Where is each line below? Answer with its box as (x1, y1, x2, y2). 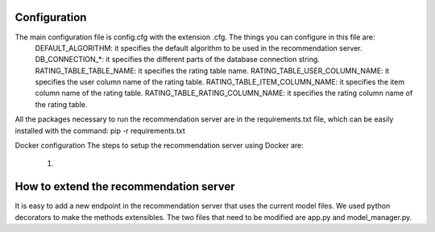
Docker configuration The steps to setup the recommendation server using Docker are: (14, 141, 304, 151)
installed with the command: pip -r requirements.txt (14, 126, 185, 135)
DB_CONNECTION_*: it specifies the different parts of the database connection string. (35, 55, 320, 64)
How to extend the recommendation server (14, 180, 235, 193)
